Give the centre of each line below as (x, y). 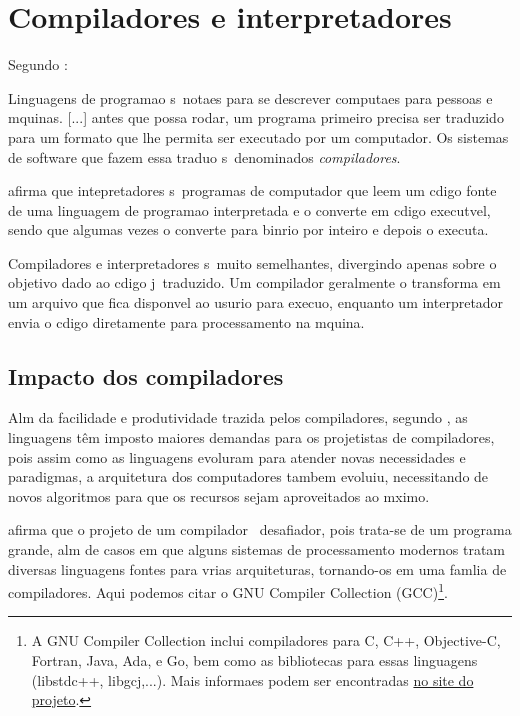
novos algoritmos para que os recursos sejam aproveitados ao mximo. (219, 495)
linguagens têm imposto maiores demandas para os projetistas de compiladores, (251, 437)
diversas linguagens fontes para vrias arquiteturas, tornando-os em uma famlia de (257, 568)
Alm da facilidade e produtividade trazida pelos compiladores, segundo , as (238, 417)
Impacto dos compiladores (146, 375)
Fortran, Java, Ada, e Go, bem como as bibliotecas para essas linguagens (254, 660)
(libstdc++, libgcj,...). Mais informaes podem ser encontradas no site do (252, 679)
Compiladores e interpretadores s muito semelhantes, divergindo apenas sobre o (252, 262)
